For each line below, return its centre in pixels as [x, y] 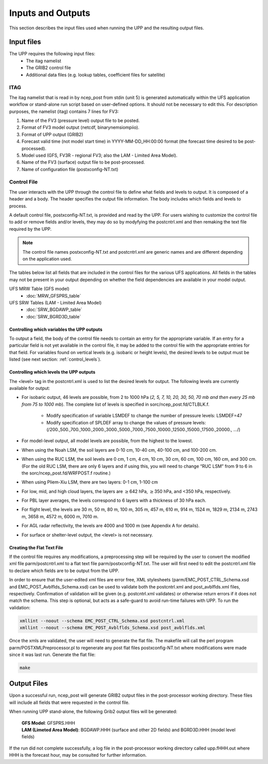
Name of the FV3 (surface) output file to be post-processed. [83, 162]
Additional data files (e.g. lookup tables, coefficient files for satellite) [96, 75]
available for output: [30, 388]
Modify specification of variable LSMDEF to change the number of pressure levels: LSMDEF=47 [144, 416]
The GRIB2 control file [49, 68]
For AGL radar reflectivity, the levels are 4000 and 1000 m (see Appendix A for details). [111, 526]
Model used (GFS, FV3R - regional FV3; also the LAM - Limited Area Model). [100, 155]
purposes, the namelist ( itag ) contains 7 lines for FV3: [64, 111]
